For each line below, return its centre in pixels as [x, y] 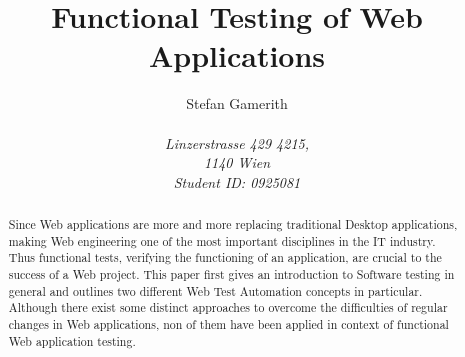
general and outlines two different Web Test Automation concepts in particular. [215, 290]
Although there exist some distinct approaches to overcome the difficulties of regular [228, 307]
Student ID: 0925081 [237, 181]
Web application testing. [72, 340]
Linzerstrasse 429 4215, [237, 142]
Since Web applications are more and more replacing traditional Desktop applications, [233, 224]
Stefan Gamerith [237, 103]
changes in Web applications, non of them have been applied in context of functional [228, 324]
